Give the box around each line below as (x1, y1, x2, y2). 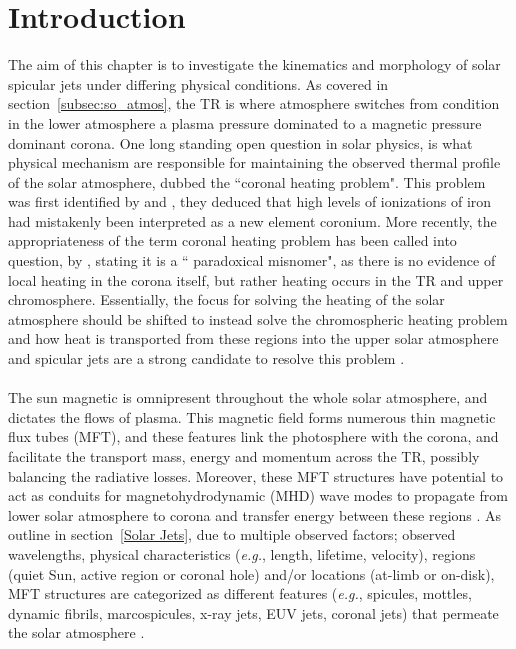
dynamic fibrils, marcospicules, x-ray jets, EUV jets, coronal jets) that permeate (8, 602, 499, 623)
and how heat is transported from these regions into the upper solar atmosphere (8, 328, 499, 349)
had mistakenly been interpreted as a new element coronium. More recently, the (8, 210, 497, 231)
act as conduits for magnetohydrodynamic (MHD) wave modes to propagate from (8, 485, 508, 506)
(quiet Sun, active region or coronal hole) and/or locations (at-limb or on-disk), (8, 563, 495, 584)
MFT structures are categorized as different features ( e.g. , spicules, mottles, (8, 583, 472, 604)
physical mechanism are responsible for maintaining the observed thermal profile (8, 152, 501, 173)
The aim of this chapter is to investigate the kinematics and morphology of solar (8, 54, 501, 75)
